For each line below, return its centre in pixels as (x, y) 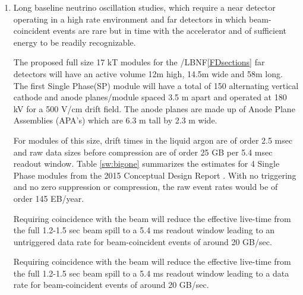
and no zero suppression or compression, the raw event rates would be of (146, 187)
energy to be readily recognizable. (75, 42)
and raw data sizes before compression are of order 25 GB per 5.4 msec (143, 152)
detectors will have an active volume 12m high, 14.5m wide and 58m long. (148, 73)
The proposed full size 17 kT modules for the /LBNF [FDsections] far (139, 62)
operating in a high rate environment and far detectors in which (130, 19)
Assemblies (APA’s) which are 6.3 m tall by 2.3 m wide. (115, 120)
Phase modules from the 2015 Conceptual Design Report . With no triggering (155, 175)
